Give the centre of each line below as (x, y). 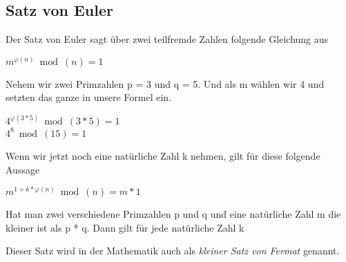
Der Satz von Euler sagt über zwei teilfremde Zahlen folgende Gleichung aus (167, 39)
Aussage (23, 169)
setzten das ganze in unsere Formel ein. (89, 97)
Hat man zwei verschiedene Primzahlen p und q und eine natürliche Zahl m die (173, 214)
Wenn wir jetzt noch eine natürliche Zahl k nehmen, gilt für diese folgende (163, 155)
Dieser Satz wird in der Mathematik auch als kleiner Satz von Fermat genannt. (173, 251)
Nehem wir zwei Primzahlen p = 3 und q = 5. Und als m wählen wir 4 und (165, 83)
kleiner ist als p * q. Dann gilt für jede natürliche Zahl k (125, 227)
